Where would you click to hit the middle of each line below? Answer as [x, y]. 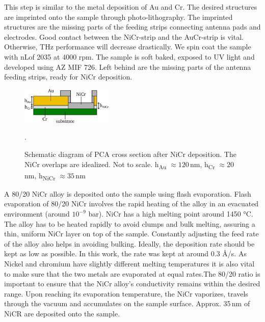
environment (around [37, 213]
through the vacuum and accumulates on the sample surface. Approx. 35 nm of [127, 303]
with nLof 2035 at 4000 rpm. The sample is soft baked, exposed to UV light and [129, 56]
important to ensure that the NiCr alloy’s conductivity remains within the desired [132, 284]
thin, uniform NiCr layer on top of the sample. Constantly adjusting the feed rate [131, 234]
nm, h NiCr [40, 176]
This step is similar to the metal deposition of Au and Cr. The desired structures [131, 7]
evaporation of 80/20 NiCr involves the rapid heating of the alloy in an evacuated [131, 204]
